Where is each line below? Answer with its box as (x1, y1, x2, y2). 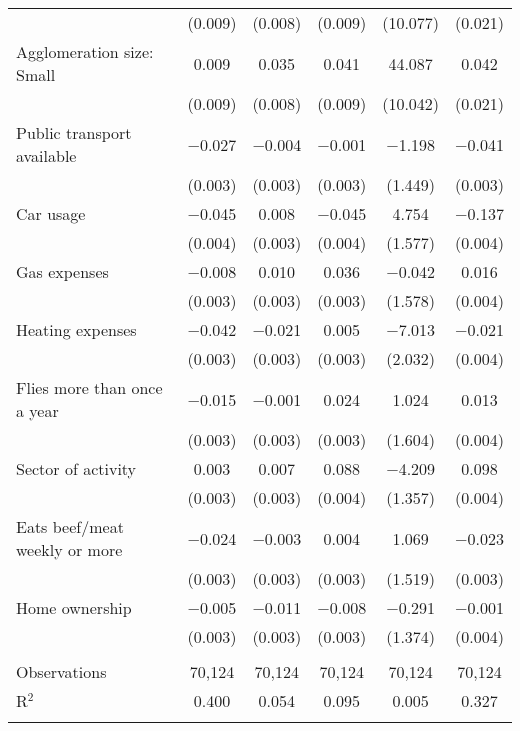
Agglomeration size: (16, 40, 154, 63)
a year (16, 399, 59, 422)
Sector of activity (16, 457, 137, 480)
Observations (16, 660, 107, 683)
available (16, 144, 77, 167)
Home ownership (16, 596, 132, 619)
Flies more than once (16, 376, 163, 399)
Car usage (16, 202, 86, 225)
